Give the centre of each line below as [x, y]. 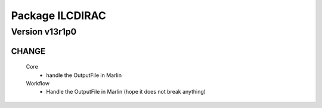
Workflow [38, 83]
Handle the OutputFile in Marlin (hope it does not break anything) [126, 92]
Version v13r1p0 [44, 32]
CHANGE [28, 51]
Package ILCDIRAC [59, 16]
